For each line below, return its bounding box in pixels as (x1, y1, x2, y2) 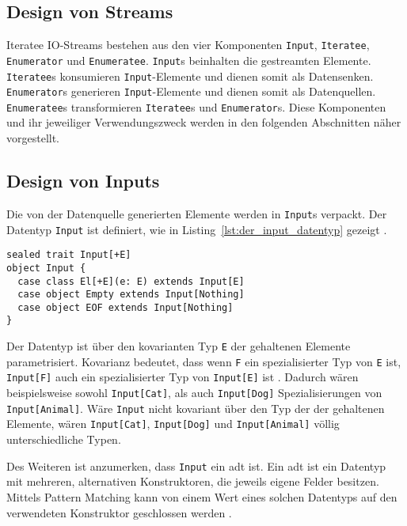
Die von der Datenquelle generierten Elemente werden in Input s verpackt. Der (6, 205, 387, 221)
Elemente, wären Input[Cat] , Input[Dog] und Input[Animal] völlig (6, 415, 340, 432)
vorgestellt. (6, 130, 60, 146)
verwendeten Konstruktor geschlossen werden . (6, 504, 232, 520)
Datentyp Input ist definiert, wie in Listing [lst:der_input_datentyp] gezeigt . (6, 221, 387, 237)
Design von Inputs (6, 168, 160, 193)
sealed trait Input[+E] (6, 249, 131, 261)
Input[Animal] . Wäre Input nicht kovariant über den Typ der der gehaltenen (6, 399, 385, 416)
